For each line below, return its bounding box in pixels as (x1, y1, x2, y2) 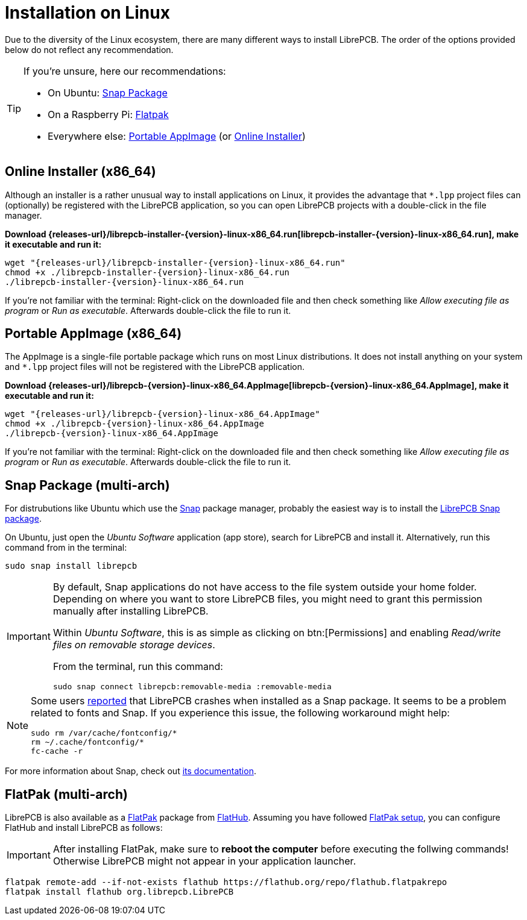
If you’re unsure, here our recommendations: (24, 64, 226, 77)
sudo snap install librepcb (5, 561, 137, 571)
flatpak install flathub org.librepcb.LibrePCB (5, 887, 234, 897)
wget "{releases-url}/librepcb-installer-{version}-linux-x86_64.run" (5, 257, 346, 268)
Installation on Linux (5, 2, 170, 23)
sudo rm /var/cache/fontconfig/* (31, 728, 177, 738)
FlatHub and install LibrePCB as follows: (5, 822, 163, 833)
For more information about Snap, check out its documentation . (5, 766, 256, 777)
